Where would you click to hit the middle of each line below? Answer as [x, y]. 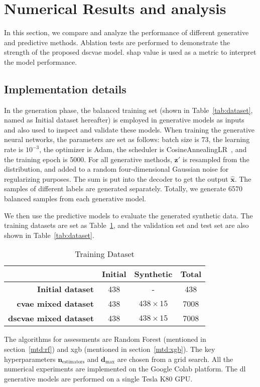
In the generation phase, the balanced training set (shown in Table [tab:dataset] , [128, 110]
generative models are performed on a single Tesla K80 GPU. [98, 378]
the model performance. [41, 61]
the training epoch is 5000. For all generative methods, [88, 159]
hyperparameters [30, 359]
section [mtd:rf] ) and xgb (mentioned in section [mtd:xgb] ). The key [110, 349]
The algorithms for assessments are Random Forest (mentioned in [105, 339]
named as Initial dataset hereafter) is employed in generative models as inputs [124, 120]
